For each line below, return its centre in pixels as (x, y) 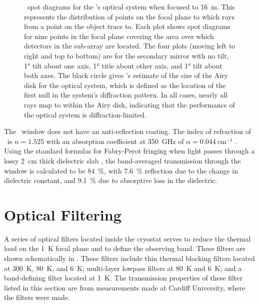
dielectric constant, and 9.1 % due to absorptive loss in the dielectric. (111, 180)
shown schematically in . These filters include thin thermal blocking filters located (129, 258)
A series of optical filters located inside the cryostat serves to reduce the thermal (127, 238)
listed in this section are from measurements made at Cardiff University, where (125, 287)
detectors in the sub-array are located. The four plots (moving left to (130, 46)
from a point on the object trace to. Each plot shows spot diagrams (127, 26)
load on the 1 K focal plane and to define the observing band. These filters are (125, 248)
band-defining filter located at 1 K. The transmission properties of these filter (123, 278)
